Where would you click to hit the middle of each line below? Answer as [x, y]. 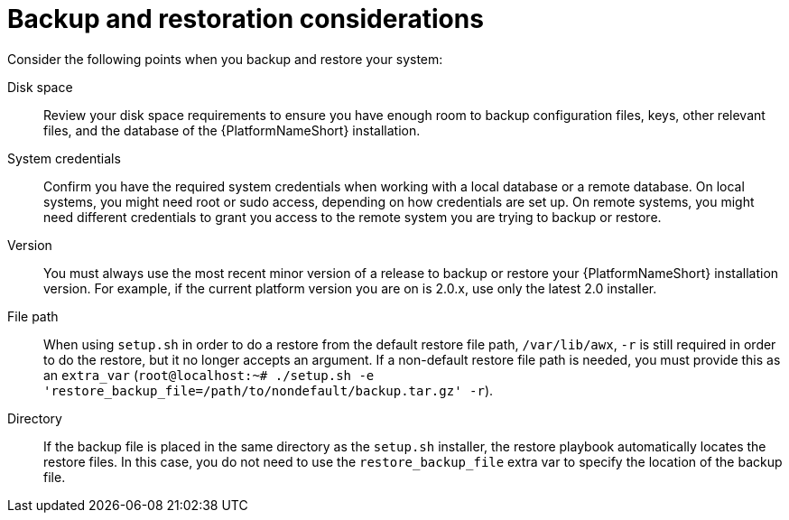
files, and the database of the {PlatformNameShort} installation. [232, 130]
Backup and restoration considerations [246, 19]
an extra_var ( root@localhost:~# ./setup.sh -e [209, 375]
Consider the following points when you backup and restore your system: [225, 59]
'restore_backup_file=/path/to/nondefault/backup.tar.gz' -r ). [269, 390]
